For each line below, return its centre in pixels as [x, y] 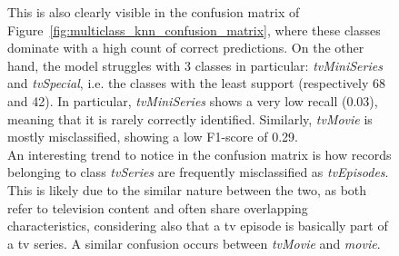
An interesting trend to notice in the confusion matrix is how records [199, 154]
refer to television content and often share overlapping [158, 207]
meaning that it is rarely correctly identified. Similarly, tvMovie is [190, 118]
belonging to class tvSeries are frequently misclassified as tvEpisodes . [198, 172]
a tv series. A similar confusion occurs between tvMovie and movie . [194, 243]
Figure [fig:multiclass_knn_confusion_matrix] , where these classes [194, 30]
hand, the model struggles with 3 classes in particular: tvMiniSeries [195, 65]
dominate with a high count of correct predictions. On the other [186, 48]
